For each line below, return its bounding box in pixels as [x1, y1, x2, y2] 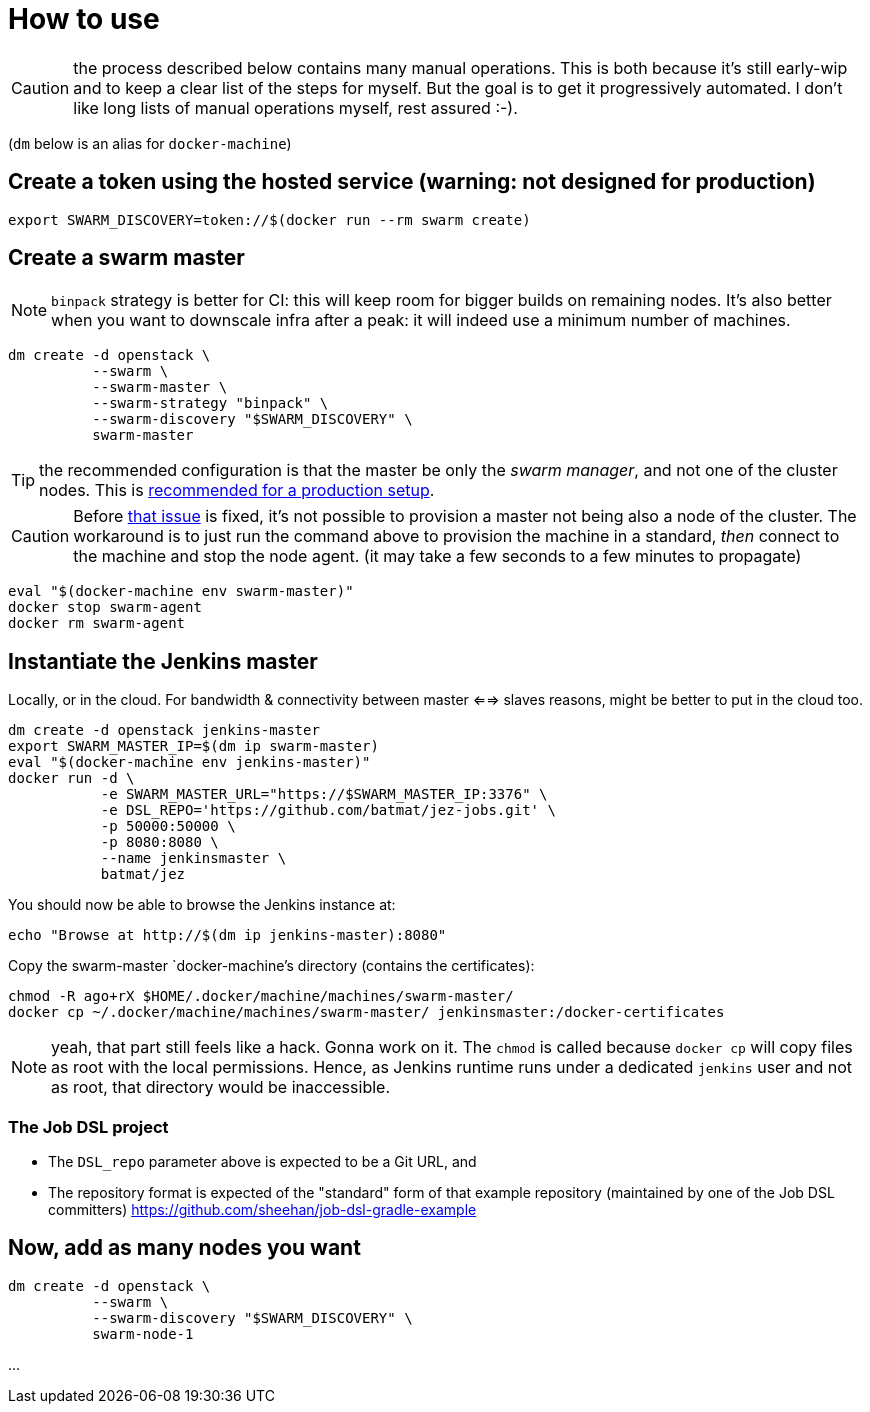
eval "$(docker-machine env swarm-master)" [8, 583, 354, 600]
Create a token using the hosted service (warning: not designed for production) [8, 169, 816, 195]
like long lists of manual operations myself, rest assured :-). [73, 97, 518, 118]
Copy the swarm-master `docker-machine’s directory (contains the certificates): [8, 957, 535, 975]
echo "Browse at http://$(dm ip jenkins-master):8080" [8, 927, 447, 944]
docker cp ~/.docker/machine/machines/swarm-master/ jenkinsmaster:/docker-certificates [8, 1004, 725, 1021]
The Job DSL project [8, 1116, 169, 1137]
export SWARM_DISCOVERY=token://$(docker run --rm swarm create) [8, 211, 531, 228]
